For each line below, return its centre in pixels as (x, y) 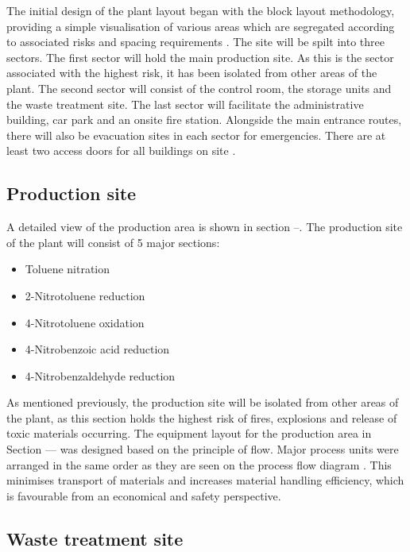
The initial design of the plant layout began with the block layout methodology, (201, 10)
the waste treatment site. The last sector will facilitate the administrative (185, 104)
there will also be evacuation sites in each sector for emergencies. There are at (196, 135)
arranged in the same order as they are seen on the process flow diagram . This (199, 464)
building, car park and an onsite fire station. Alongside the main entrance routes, (204, 120)
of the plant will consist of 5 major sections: (113, 242)
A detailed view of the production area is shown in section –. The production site (205, 227)
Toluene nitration (68, 269)
